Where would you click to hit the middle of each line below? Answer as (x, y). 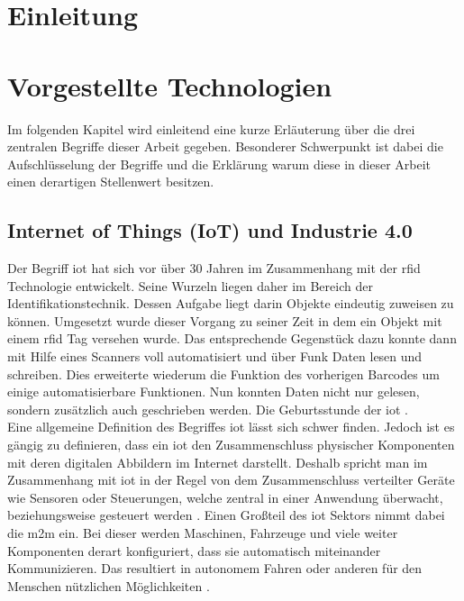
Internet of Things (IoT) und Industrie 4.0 (210, 230)
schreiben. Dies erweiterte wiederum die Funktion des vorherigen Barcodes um (223, 373)
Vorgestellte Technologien (170, 85)
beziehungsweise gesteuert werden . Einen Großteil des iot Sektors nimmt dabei (226, 515)
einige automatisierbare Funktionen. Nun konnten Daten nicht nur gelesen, (214, 392)
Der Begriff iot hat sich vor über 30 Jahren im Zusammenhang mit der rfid (214, 268)
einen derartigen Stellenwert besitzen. (111, 182)
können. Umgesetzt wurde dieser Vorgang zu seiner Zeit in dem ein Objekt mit (225, 320)
